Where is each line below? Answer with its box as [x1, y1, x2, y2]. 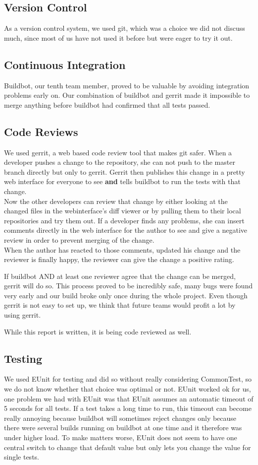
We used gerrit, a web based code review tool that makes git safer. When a [4, 147, 232, 157]
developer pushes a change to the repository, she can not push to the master [4, 157, 235, 167]
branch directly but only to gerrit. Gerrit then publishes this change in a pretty [4, 166, 245, 177]
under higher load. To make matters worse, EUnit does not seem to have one [4, 432, 237, 443]
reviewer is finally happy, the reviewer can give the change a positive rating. [4, 254, 234, 265]
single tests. [4, 452, 39, 462]
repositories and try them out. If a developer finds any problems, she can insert [4, 215, 245, 225]
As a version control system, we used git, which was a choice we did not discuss [4, 23, 245, 33]
